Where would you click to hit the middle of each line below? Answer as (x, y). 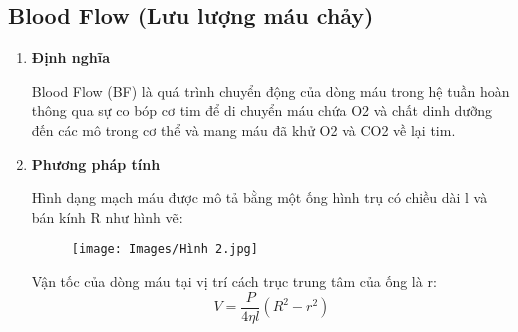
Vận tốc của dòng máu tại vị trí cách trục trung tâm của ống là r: (234, 281)
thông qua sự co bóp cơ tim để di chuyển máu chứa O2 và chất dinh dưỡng (261, 110)
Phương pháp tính (96, 163)
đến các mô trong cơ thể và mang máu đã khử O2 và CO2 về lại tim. (243, 129)
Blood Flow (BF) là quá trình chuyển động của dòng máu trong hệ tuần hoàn (270, 90)
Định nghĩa (71, 57)
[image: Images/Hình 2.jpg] (164, 249)
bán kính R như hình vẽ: (107, 216)
